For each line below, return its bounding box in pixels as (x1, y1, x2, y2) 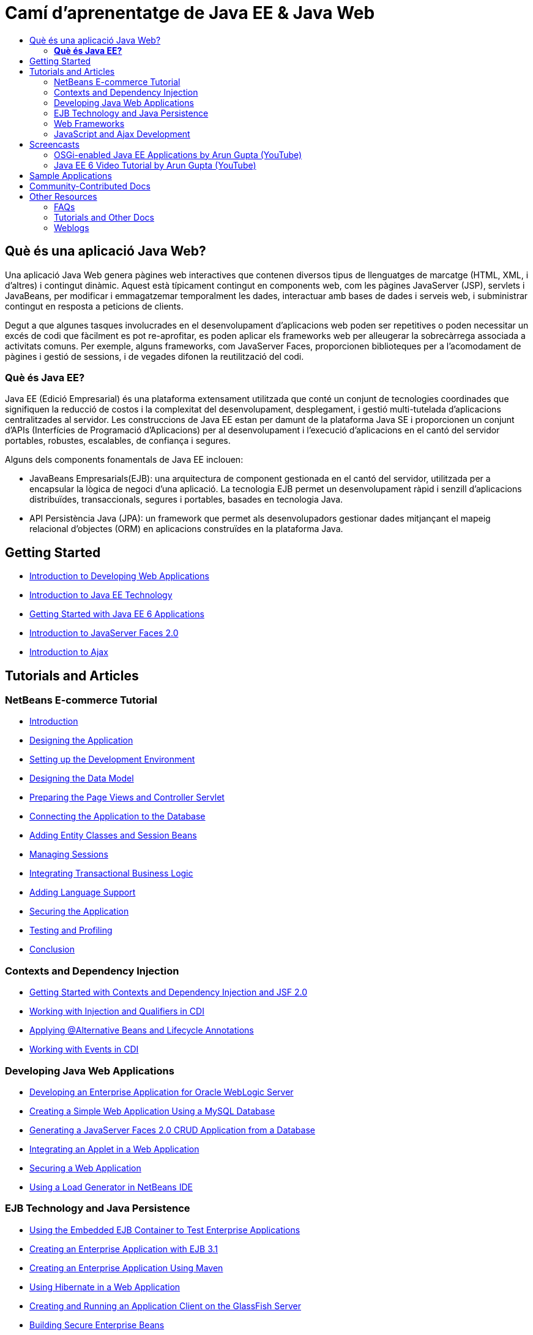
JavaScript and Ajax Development (54, 128, 190, 139)
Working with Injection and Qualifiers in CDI (29, 1006, 204, 1017)
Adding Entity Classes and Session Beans (29, 830, 197, 841)
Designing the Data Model (29, 773, 134, 784)
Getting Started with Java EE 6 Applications (29, 609, 204, 620)
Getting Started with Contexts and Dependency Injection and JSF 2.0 (29, 987, 308, 998)
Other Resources (29, 191, 97, 202)
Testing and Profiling (29, 925, 113, 936)
